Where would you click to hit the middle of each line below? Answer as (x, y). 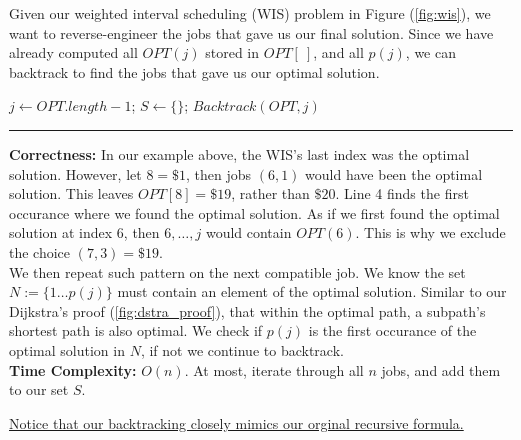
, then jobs (219, 173)
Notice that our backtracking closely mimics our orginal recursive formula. (236, 422)
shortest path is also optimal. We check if (136, 330)
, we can (430, 52)
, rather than (270, 193)
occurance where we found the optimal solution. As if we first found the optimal (254, 212)
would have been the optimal (394, 173)
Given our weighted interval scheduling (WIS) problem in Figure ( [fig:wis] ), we (250, 13)
